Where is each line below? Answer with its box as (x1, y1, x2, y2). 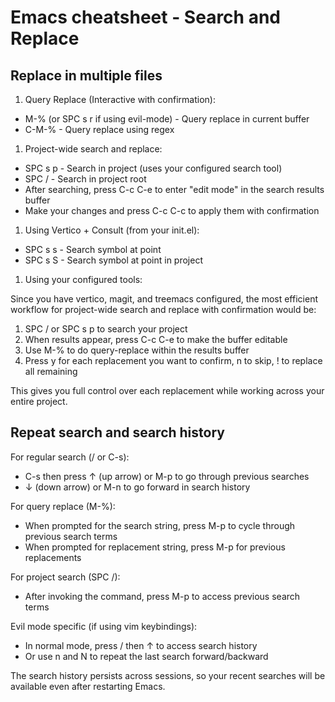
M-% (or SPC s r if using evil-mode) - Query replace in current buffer (24, 113, 310, 125)
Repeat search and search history (10, 424, 225, 441)
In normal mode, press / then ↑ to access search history (24, 639, 258, 651)
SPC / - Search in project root (24, 173, 147, 185)
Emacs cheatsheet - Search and (10, 6, 281, 29)
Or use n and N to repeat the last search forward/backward (24, 650, 269, 662)
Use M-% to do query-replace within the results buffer (24, 344, 250, 356)
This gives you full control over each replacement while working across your (10, 385, 325, 396)
